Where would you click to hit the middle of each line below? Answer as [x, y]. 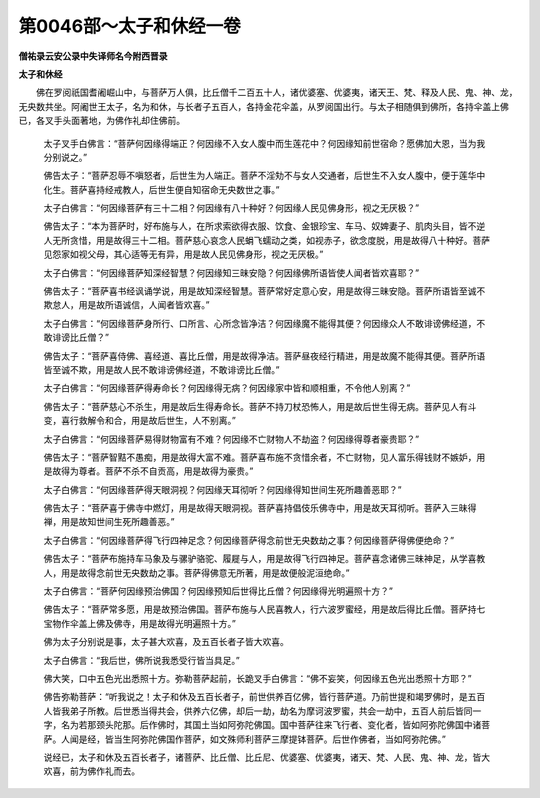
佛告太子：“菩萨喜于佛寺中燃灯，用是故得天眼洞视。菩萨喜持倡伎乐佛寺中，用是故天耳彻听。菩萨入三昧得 [260, 508]
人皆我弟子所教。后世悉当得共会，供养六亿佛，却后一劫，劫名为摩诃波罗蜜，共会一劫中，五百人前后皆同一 [262, 711]
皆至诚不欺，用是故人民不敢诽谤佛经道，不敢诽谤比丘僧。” [161, 369]
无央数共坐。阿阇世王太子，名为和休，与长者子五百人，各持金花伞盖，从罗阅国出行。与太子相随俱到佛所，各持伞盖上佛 [263, 106]
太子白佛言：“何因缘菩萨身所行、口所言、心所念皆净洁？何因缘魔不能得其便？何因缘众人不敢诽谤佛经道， [260, 323]
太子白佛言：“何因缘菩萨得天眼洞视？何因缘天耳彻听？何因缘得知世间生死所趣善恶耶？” [222, 489]
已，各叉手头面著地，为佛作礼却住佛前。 [101, 121]
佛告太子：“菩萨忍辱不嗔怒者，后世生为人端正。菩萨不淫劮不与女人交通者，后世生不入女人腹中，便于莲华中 [264, 176]
